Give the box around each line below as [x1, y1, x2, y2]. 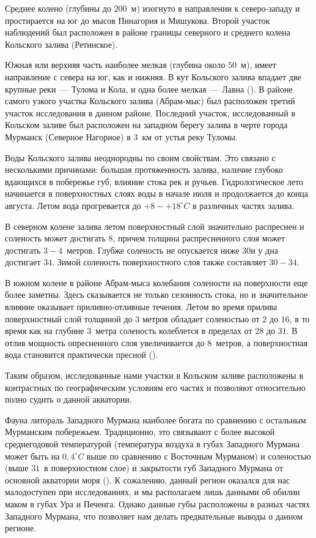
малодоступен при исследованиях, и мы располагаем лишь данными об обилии [5, 485, 300, 498]
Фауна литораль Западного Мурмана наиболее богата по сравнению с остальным [5, 413, 306, 426]
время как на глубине [5, 324, 84, 337]
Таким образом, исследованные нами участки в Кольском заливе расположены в [5, 369, 304, 382]
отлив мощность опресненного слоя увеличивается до [5, 336, 205, 349]
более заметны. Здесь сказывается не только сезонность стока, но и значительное [5, 288, 308, 301]
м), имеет [241, 58, 276, 71]
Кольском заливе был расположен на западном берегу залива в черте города [5, 118, 288, 131]
